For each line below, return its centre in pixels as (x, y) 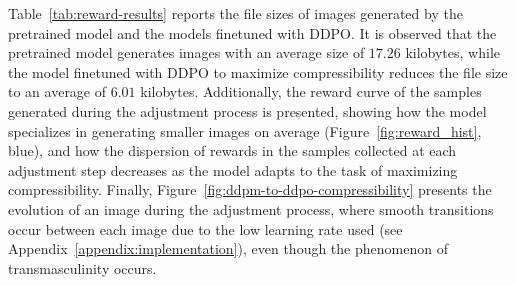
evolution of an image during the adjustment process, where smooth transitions (251, 208)
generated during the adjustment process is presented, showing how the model (247, 110)
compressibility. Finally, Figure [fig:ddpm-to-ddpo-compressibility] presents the (250, 189)
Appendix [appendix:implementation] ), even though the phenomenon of (228, 248)
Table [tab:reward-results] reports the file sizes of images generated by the (235, 13)
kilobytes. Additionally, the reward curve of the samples (311, 91)
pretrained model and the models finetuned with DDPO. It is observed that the (252, 32)
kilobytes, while (452, 52)
